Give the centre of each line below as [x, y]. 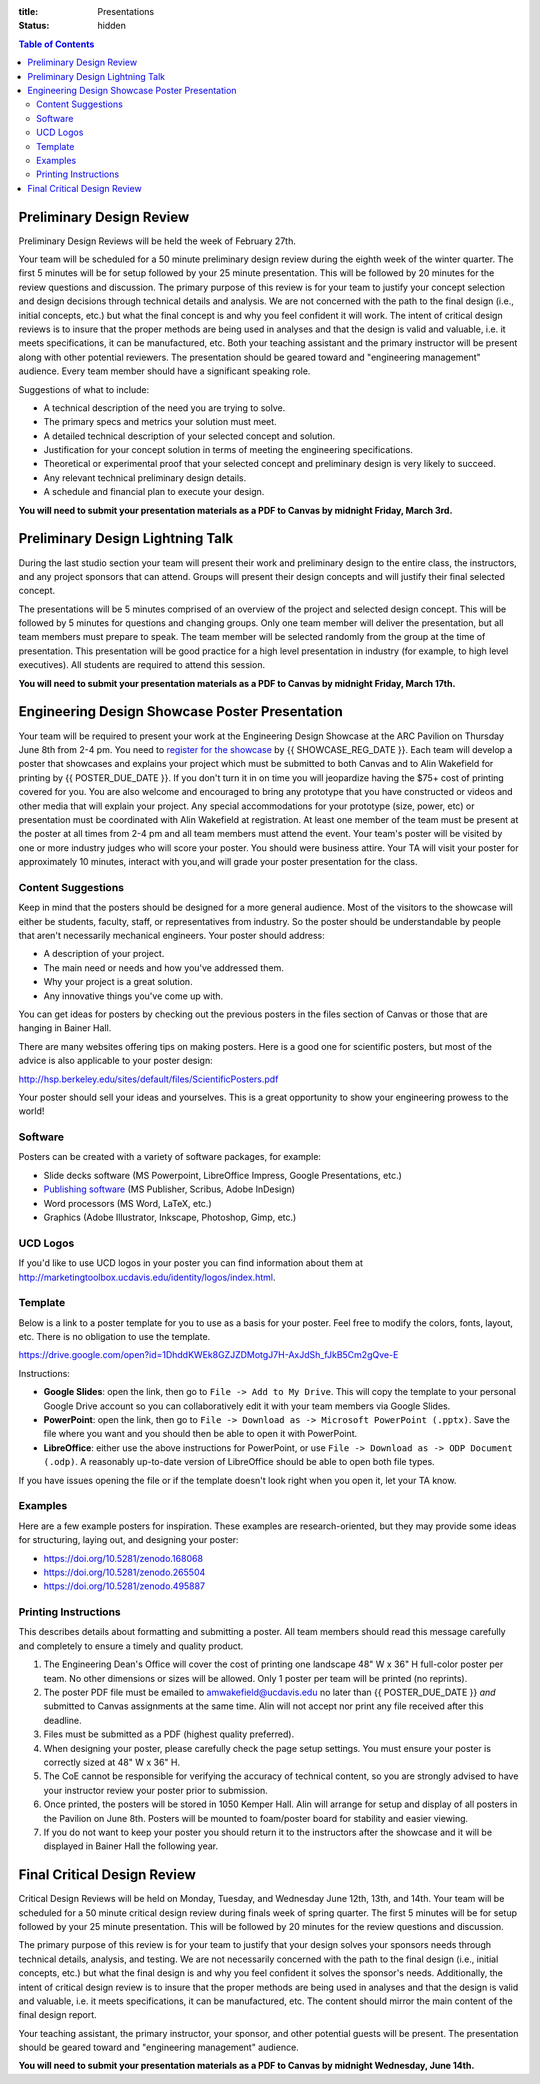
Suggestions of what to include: [84, 389]
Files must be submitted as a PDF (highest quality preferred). [169, 1734]
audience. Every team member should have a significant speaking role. [164, 371]
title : [28, 11]
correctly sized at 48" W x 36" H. [111, 1762]
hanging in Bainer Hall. [65, 1028]
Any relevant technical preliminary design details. [145, 477]
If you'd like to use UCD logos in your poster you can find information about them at [191, 1263]
